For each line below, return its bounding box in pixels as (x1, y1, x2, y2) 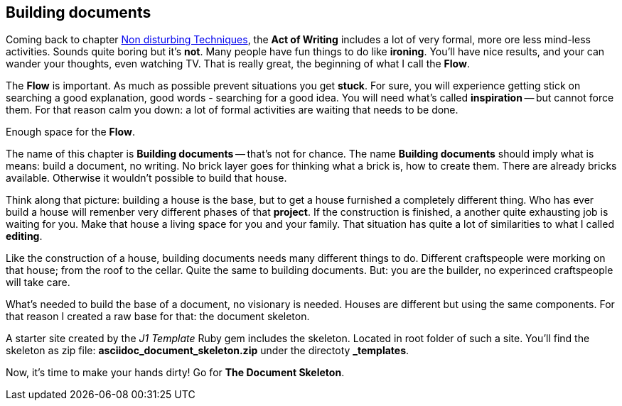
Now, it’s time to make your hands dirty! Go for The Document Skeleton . (6, 366, 345, 379)
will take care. (6, 276, 70, 289)
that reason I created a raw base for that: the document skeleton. (6, 310, 310, 323)
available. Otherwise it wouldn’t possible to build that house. (6, 172, 287, 185)
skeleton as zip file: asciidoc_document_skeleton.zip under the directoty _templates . (6, 344, 409, 357)
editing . (6, 230, 43, 243)
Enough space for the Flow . (6, 126, 135, 138)
